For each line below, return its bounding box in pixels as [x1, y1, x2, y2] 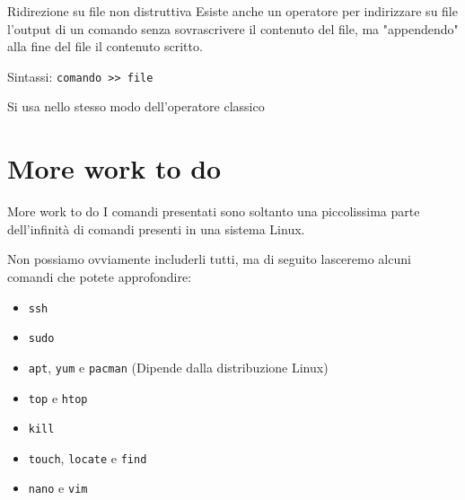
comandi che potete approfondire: [7, 267, 192, 285]
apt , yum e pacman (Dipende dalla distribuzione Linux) [28, 357, 329, 376]
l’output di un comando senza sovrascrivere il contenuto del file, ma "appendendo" [7, 19, 459, 38]
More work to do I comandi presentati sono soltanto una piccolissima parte [7, 202, 420, 221]
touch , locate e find [28, 448, 147, 467]
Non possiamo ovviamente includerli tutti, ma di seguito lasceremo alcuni [7, 250, 411, 268]
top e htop [28, 388, 88, 407]
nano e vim [28, 478, 88, 497]
